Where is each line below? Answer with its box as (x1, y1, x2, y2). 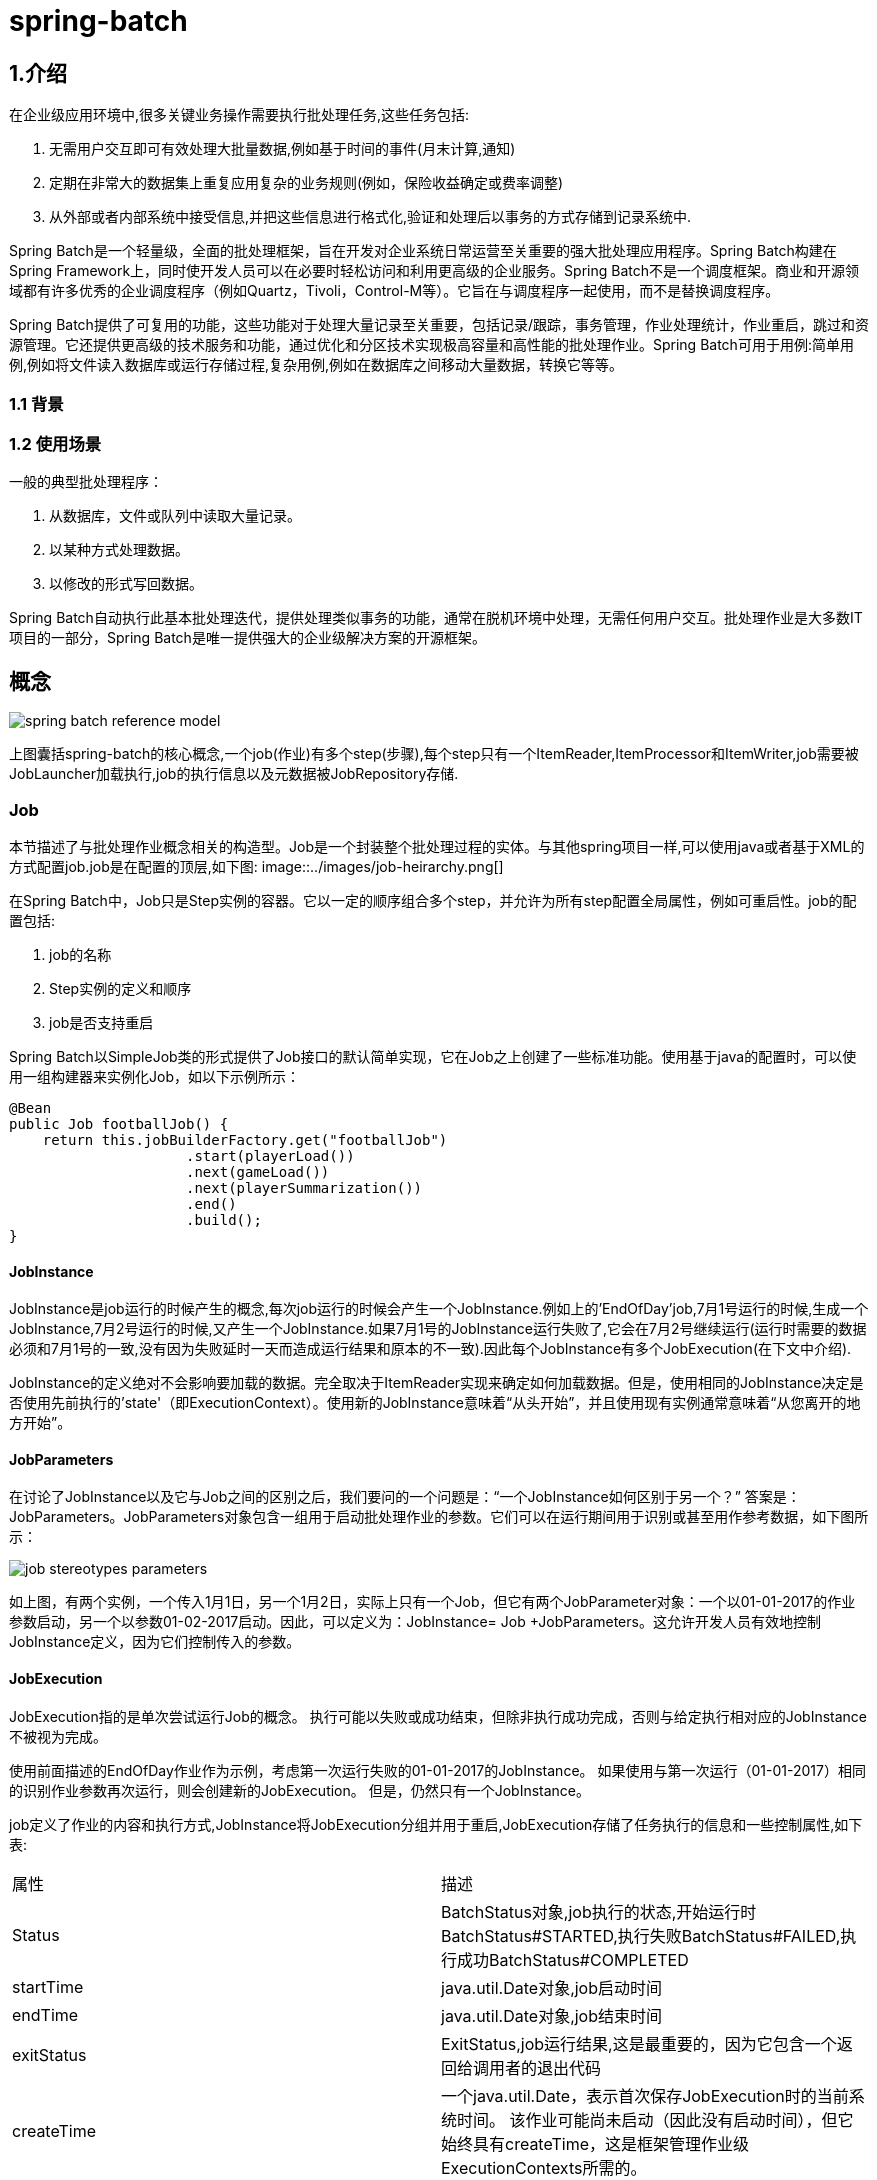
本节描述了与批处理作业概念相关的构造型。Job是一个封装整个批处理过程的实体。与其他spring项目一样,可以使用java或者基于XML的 (9, 837, 865, 855)
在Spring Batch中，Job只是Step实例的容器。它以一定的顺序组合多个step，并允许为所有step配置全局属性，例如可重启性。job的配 (9, 891, 857, 909)
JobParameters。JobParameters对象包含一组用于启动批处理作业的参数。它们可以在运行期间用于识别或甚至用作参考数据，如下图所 (9, 1508, 869, 1526)
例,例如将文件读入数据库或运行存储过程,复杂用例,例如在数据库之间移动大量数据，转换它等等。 (9, 356, 624, 374)
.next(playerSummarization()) (186, 1179, 423, 1196)
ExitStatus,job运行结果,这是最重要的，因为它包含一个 (441, 2033, 837, 2054)
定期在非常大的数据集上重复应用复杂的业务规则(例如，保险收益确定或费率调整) (49, 174, 564, 192)
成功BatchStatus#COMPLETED (457, 1949, 689, 1970)
